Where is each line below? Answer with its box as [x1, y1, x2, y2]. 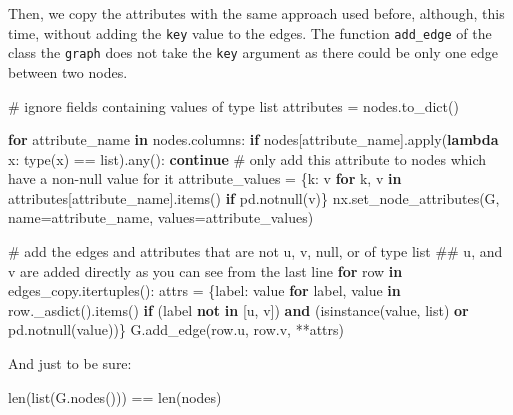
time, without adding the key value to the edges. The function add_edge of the [8, 22, 492, 43]
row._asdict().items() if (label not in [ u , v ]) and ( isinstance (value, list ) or [8, 299, 469, 320]
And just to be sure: [8, 353, 132, 374]
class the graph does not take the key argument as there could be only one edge [8, 42, 499, 63]
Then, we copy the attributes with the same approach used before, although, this [8, 3, 505, 23]
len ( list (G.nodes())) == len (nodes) [8, 386, 222, 407]
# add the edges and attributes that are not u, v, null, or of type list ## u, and [8, 241, 503, 262]
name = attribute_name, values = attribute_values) [8, 207, 314, 228]
